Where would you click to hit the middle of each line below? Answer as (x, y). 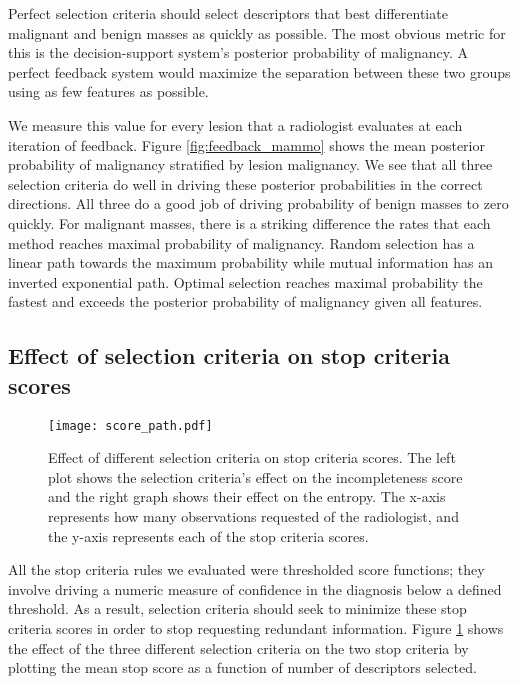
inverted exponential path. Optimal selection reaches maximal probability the (245, 281)
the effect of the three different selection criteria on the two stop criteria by (238, 647)
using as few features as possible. (108, 91)
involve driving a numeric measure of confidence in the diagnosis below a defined (255, 588)
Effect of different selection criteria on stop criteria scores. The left (252, 457)
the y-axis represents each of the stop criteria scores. (208, 535)
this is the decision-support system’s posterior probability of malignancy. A (238, 52)
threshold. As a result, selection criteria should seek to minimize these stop (237, 608)
